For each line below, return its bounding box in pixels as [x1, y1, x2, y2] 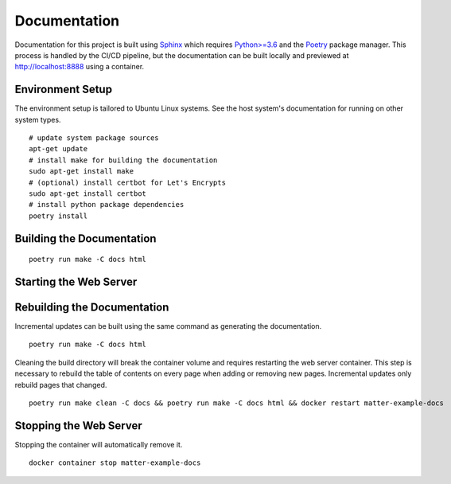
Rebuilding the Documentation [14, 300, 169, 314]
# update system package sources [29, 134, 159, 142]
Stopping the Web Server [14, 419, 142, 432]
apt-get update [29, 144, 88, 154]
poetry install [29, 211, 88, 221]
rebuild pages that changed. [14, 380, 107, 389]
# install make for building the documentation [29, 155, 218, 165]
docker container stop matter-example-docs [29, 459, 201, 467]
